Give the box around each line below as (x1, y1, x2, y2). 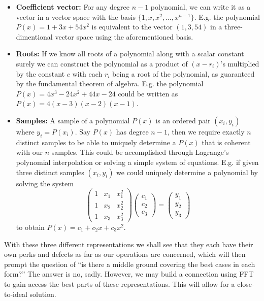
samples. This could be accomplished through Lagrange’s (51, 147, 229, 157)
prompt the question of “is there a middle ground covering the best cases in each (4, 258, 255, 269)
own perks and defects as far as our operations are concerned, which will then (4, 249, 246, 259)
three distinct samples (16, 166, 84, 177)
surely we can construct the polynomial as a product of (16, 58, 188, 69)
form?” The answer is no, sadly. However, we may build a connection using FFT (4, 269, 254, 279)
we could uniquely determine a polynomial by (116, 166, 258, 177)
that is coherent (202, 137, 251, 147)
